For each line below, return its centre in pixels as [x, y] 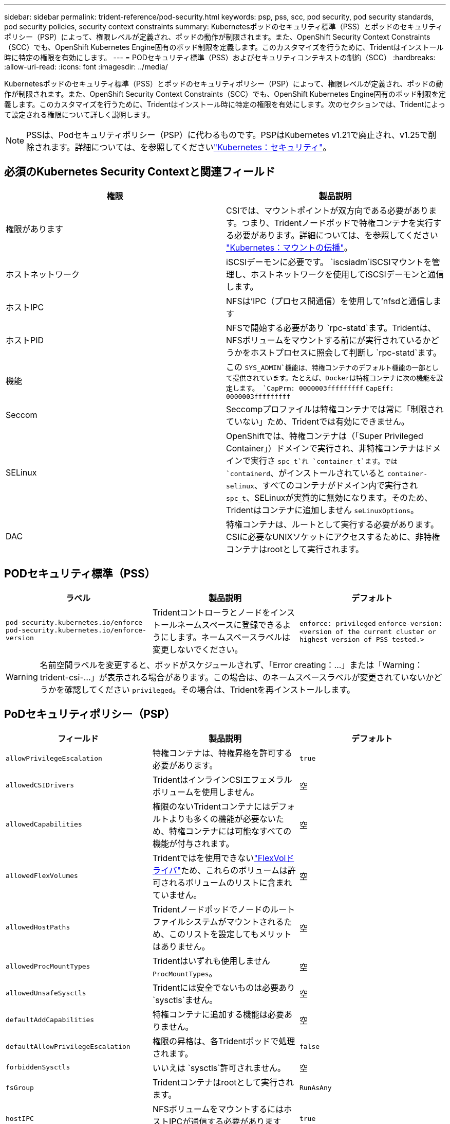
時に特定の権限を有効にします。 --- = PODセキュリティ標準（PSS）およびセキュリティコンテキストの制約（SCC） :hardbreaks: [220, 57]
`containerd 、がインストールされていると [306, 473]
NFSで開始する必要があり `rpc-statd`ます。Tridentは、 [331, 328]
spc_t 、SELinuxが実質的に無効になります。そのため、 [329, 497]
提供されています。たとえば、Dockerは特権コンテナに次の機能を [335, 378]
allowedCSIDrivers [40, 785]
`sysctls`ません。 [185, 1000]
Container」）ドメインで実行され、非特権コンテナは [325, 448]
